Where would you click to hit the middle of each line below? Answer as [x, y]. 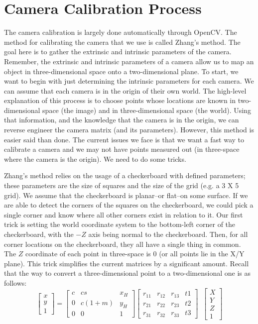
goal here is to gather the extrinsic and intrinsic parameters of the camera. [118, 52]
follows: [15, 282]
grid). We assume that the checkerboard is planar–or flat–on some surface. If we [126, 195]
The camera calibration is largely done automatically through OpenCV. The [121, 32]
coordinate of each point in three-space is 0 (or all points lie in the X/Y [135, 254]
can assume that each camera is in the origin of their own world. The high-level [125, 90]
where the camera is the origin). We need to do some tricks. [95, 159]
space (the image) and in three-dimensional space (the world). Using [147, 110]
